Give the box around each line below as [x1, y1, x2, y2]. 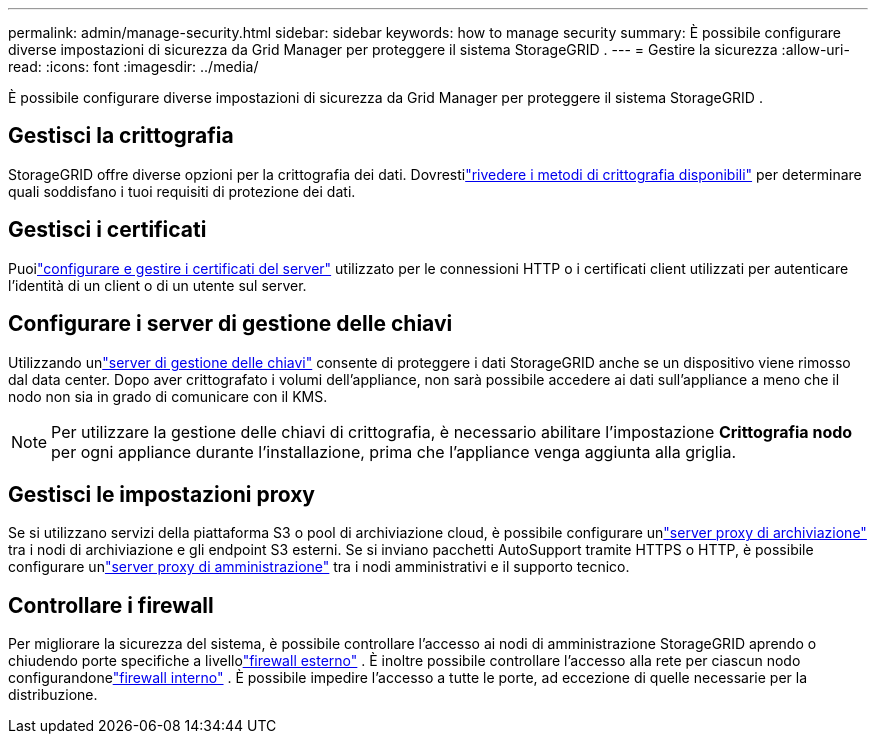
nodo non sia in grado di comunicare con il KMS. [8, 387, 328, 405]
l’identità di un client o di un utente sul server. [8, 276, 307, 294]
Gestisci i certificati [8, 217, 207, 243]
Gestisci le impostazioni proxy [8, 481, 315, 507]
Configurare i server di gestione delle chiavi [8, 311, 453, 337]
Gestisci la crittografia [8, 123, 234, 149]
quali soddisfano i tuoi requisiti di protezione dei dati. [8, 182, 356, 200]
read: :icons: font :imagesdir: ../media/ [8, 58, 259, 75]
